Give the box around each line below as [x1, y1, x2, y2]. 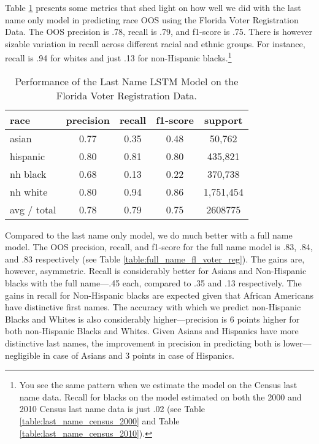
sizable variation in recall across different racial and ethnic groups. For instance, [5, 37, 306, 50]
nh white [10, 184, 48, 199]
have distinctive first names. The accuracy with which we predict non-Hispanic [5, 300, 301, 313]
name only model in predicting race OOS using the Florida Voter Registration [5, 13, 299, 26]
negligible [5, 348, 40, 361]
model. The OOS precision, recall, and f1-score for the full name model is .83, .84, [5, 240, 313, 253]
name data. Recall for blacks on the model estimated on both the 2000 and [19, 390, 302, 403]
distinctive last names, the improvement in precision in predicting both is [5, 336, 280, 349]
